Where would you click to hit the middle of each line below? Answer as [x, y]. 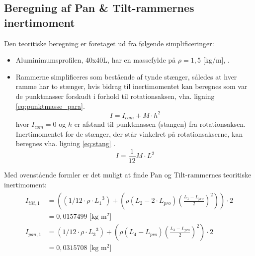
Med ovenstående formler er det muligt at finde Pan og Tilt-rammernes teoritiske [128, 174]
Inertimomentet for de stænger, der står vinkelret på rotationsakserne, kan [129, 133]
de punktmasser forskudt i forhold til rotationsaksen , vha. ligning [115, 96]
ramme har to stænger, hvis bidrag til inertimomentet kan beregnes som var [131, 86]
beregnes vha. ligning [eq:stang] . [66, 143]
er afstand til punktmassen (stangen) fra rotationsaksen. [160, 124]
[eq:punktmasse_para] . [50, 106]
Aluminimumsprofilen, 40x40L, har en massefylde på [96, 60]
